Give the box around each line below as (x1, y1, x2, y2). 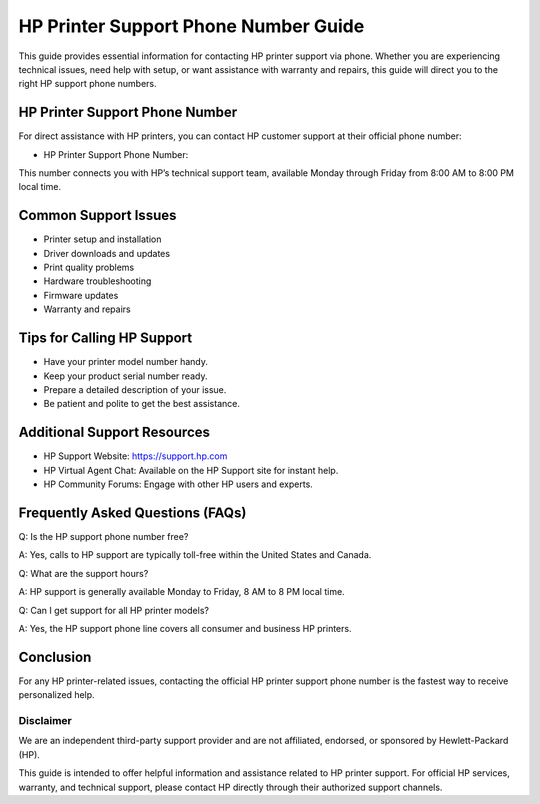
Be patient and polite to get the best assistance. (43, 398, 240, 410)
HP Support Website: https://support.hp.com (43, 450, 228, 462)
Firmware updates (43, 289, 119, 301)
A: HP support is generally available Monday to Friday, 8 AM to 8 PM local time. (18, 586, 345, 598)
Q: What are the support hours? (18, 567, 149, 579)
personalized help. (18, 689, 95, 701)
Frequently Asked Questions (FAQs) (18, 504, 247, 521)
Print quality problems (43, 261, 135, 274)
